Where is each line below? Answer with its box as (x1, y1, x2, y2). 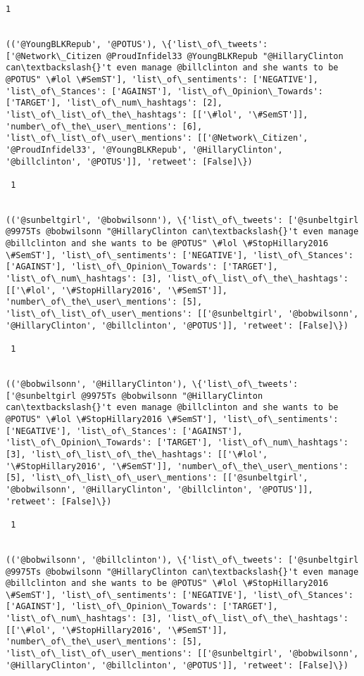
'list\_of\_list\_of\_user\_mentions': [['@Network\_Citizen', (6, 133, 308, 144)
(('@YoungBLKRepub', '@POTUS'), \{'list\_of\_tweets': (6, 39, 268, 49)
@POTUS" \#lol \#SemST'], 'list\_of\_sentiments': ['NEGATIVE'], (6, 74, 318, 84)
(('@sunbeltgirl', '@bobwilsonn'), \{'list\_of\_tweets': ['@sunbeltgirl (6, 215, 359, 225)
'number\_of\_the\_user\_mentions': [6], (6, 121, 203, 132)
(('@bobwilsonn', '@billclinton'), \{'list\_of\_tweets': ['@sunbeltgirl (6, 554, 359, 565)
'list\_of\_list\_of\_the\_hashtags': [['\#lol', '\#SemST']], (6, 109, 308, 120)
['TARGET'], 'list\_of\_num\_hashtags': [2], (6, 98, 222, 108)
